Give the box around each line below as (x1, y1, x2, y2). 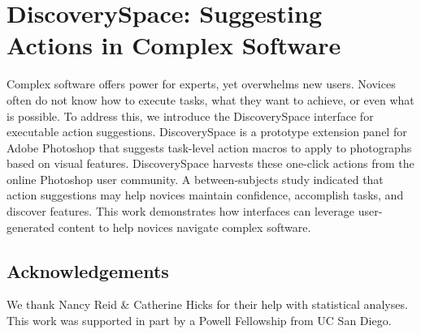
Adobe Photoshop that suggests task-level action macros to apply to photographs (7, 139, 412, 156)
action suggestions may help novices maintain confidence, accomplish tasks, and (7, 186, 404, 203)
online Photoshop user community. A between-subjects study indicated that (7, 170, 384, 187)
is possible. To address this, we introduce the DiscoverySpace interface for (7, 107, 374, 124)
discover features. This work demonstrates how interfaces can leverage (7, 203, 355, 220)
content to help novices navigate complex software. (58, 218, 311, 235)
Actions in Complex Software (7, 28, 341, 62)
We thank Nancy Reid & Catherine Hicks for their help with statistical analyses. (7, 296, 408, 313)
